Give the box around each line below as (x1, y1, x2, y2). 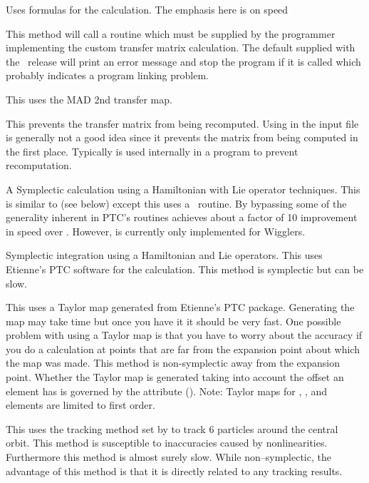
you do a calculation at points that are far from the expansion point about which (6, 341, 360, 356)
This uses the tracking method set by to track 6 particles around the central (6, 421, 338, 436)
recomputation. (6, 158, 72, 173)
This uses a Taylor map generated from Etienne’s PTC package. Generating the (6, 300, 355, 315)
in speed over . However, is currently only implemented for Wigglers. (6, 223, 306, 238)
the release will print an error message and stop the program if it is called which (6, 54, 361, 68)
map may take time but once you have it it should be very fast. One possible (6, 313, 341, 328)
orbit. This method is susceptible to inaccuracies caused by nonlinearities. (6, 435, 328, 450)
